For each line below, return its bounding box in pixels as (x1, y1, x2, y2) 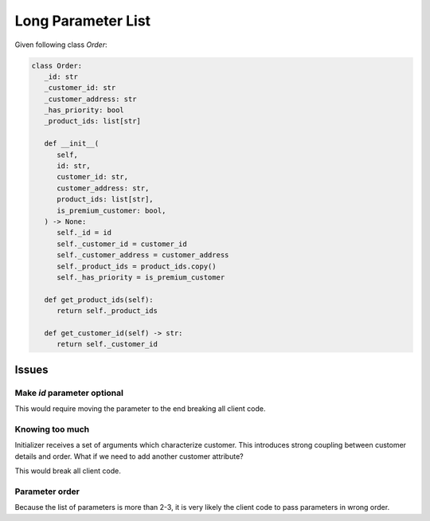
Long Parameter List (14, 12, 151, 29)
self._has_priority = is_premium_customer (57, 272, 225, 282)
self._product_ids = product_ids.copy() (57, 261, 217, 271)
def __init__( (44, 139, 100, 148)
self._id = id (57, 228, 111, 237)
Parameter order (14, 486, 80, 497)
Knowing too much (14, 423, 90, 434)
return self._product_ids (57, 307, 158, 315)
